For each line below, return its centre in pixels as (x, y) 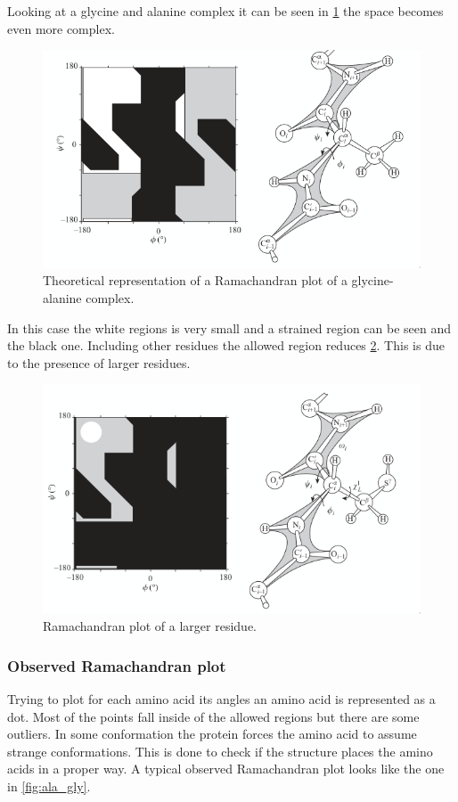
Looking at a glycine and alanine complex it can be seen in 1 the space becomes (225, 11)
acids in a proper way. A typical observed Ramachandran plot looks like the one (226, 769)
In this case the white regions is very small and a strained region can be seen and (229, 327)
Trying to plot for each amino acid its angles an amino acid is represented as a (221, 698)
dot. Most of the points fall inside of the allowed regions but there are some (213, 716)
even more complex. (61, 28)
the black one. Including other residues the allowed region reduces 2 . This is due (226, 345)
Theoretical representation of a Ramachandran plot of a (195, 280)
